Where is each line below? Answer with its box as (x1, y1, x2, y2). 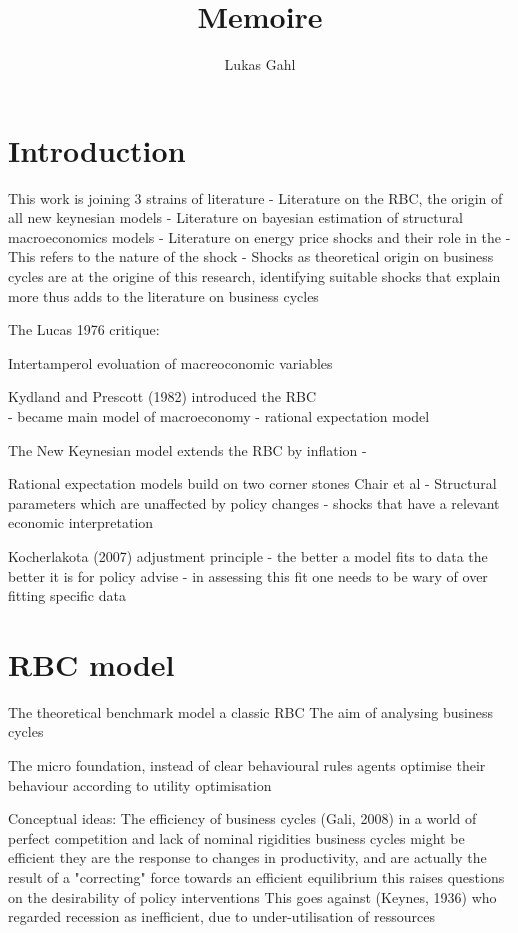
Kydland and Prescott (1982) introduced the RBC (8, 386, 316, 407)
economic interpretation (8, 512, 154, 533)
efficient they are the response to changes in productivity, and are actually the (8, 847, 487, 868)
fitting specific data (8, 585, 126, 606)
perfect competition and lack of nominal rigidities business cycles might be (8, 827, 465, 848)
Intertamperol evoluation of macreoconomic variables (8, 352, 333, 373)
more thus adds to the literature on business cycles (8, 285, 319, 306)
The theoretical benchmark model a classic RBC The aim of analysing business (8, 701, 494, 722)
